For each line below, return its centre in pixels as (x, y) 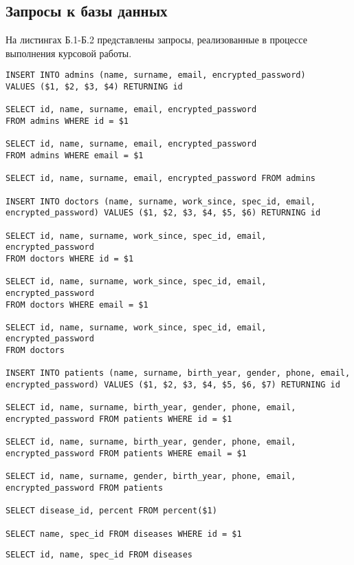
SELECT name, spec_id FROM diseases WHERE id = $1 (124, 534)
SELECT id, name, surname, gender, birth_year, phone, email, (151, 477)
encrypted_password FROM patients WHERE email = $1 (126, 454)
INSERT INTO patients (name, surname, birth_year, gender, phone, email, (178, 373)
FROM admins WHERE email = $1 (75, 155)
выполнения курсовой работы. (69, 53)
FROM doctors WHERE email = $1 (77, 305)
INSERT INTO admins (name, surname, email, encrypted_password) (156, 75)
